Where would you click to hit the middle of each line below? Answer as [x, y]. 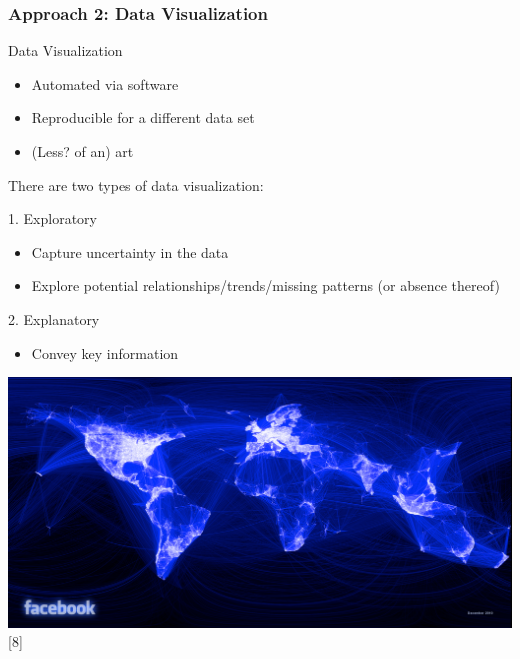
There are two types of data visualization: [136, 184]
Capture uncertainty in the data [130, 251]
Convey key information [105, 352]
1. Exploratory [52, 218]
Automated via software [105, 83]
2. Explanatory [54, 318]
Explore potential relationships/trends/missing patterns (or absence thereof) [265, 285]
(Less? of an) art [82, 151]
